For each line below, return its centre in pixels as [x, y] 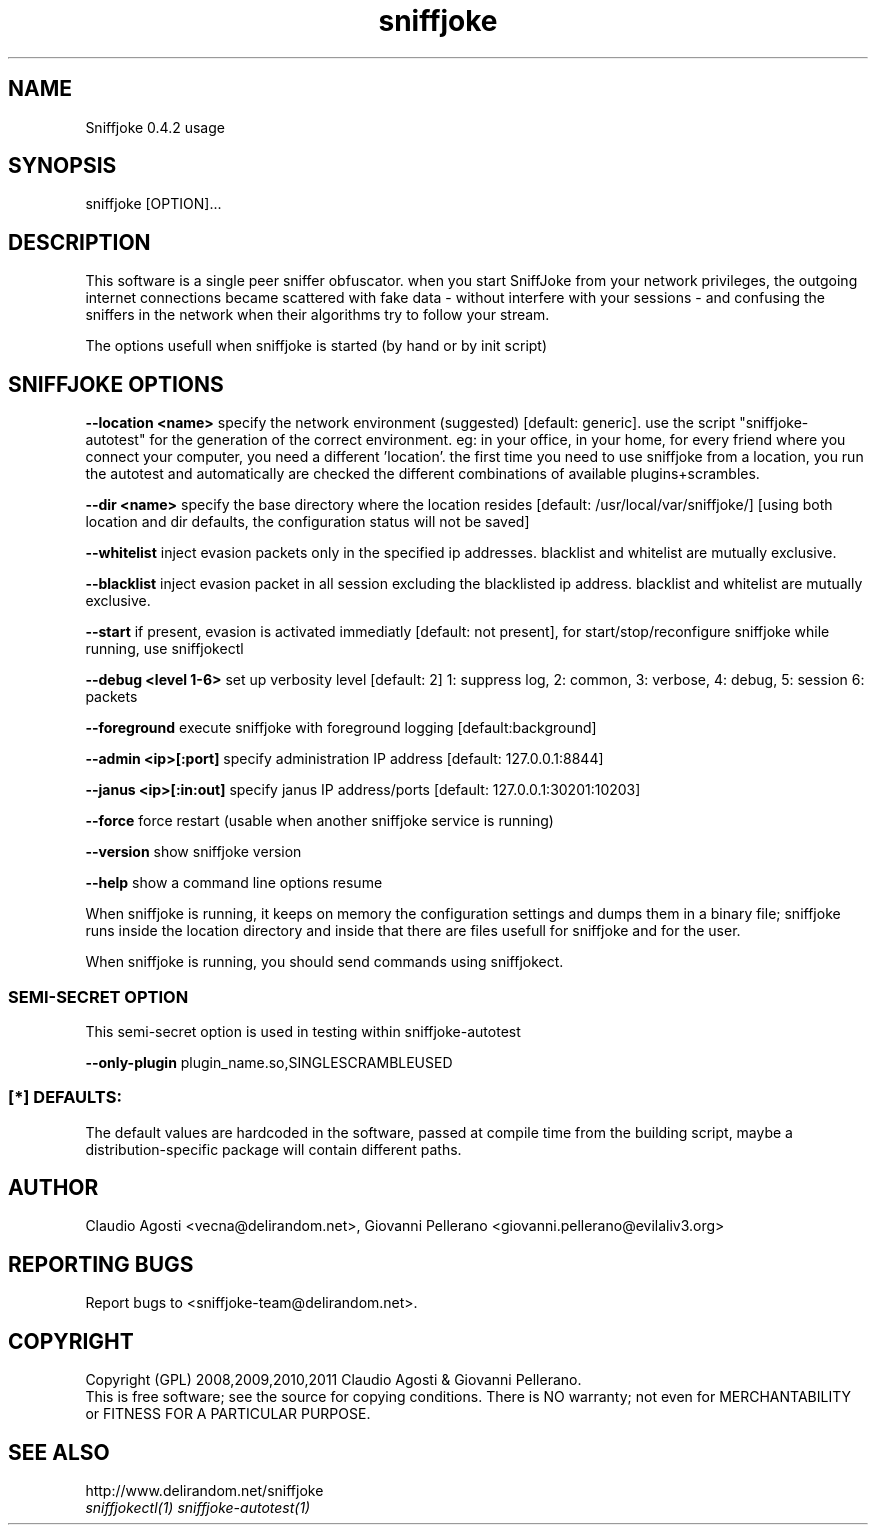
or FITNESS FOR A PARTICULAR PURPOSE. [228, 1414]
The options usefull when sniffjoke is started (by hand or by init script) [316, 346]
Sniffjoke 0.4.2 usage [155, 127]
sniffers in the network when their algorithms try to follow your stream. [317, 315]
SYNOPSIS [62, 166]
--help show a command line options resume [234, 883]
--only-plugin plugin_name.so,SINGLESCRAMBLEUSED [269, 1062]
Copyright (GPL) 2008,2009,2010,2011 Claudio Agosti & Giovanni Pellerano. [333, 1380]
